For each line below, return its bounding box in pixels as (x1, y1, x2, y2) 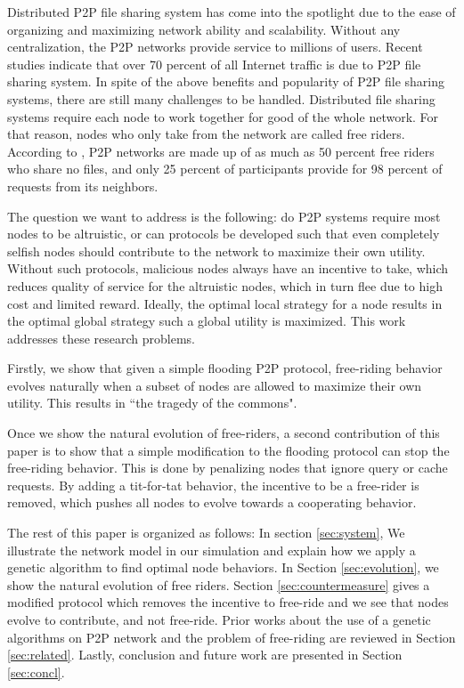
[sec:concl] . (7, 662, 65, 681)
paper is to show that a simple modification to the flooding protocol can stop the (7, 441, 450, 459)
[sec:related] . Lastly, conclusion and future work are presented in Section (7, 645, 403, 664)
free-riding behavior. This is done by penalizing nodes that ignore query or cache (7, 458, 448, 477)
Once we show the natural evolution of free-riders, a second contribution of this (7, 424, 440, 442)
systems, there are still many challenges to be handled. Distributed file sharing (7, 89, 436, 108)
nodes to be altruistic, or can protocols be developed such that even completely (7, 224, 440, 243)
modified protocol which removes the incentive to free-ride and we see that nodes (7, 593, 449, 611)
